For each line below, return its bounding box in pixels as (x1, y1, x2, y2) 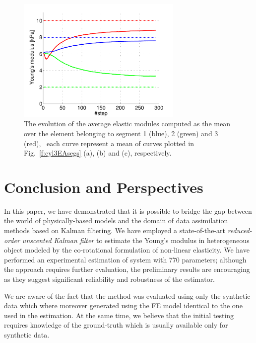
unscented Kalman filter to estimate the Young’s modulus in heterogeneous (22, 235, 250, 245)
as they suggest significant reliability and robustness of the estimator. (4, 274, 215, 284)
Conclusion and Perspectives (4, 176, 203, 197)
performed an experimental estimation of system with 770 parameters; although (4, 254, 247, 264)
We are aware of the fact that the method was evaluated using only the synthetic (4, 290, 251, 301)
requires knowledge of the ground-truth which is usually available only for (4, 320, 228, 330)
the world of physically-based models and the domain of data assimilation (4, 215, 228, 226)
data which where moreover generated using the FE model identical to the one (4, 300, 243, 311)
